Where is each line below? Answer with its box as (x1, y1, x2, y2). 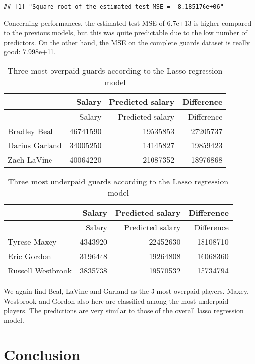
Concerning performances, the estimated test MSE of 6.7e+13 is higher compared (4, 17, 252, 28)
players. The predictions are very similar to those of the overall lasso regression (4, 305, 244, 316)
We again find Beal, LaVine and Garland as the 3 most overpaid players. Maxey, (4, 286, 249, 296)
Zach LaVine (8, 154, 52, 166)
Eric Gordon (8, 250, 51, 262)
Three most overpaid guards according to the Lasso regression (7, 65, 223, 77)
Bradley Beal (8, 125, 53, 137)
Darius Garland (8, 139, 62, 151)
